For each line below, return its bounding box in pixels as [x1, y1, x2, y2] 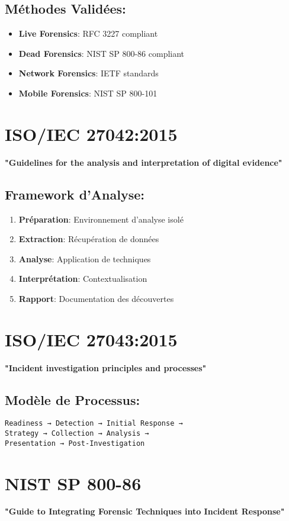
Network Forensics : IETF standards [18, 67, 159, 79]
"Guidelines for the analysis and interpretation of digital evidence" [5, 156, 282, 168]
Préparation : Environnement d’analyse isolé [18, 213, 184, 225]
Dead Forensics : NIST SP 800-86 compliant [18, 47, 185, 59]
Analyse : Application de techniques [18, 252, 151, 265]
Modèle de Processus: [5, 390, 140, 409]
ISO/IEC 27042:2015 [5, 121, 178, 146]
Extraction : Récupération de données [18, 233, 159, 245]
